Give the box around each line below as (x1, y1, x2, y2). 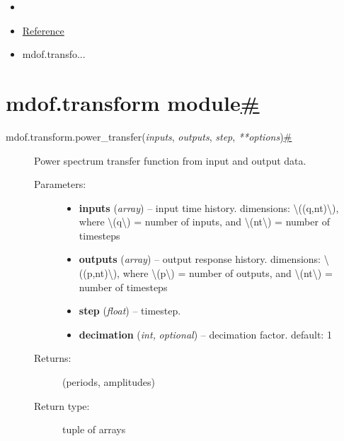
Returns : (34, 351, 71, 365)
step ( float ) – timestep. (79, 303, 181, 318)
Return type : (34, 398, 90, 413)
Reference (22, 23, 64, 37)
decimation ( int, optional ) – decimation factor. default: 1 (79, 327, 332, 341)
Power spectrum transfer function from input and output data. (34, 153, 306, 167)
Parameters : (34, 177, 86, 192)
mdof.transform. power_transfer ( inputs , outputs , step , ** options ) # (6, 129, 292, 143)
